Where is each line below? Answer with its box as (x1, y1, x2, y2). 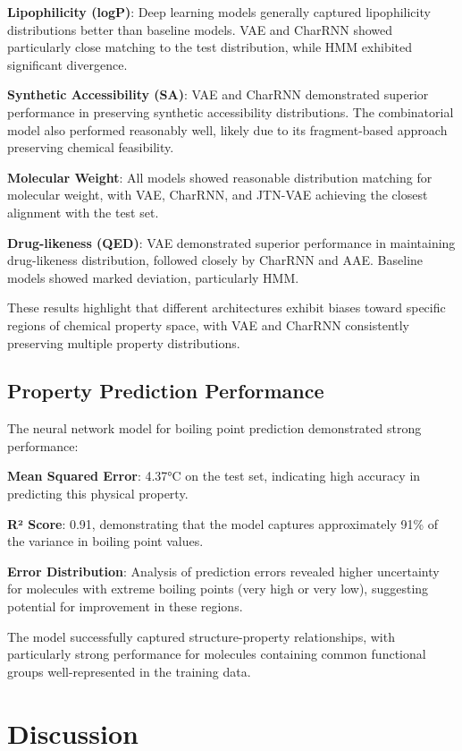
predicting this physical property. (7, 484, 189, 503)
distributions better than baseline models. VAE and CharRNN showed (7, 20, 393, 38)
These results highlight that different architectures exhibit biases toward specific (7, 298, 446, 317)
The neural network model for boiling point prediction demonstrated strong (7, 419, 422, 438)
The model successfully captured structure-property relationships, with (7, 627, 395, 645)
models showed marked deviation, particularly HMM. (7, 268, 299, 286)
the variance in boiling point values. (7, 532, 204, 550)
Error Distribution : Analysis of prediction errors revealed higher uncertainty (7, 561, 440, 580)
